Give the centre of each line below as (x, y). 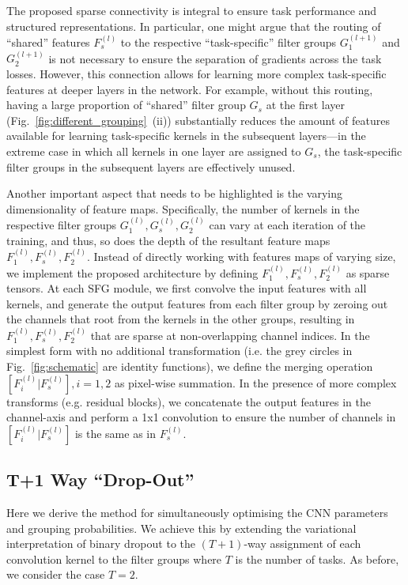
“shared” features (48, 42)
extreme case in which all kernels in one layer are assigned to (154, 151)
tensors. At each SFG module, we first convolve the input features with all (187, 288)
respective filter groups (62, 225)
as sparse (368, 272)
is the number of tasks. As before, (317, 559)
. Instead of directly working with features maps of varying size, (242, 257)
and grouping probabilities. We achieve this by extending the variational (181, 528)
